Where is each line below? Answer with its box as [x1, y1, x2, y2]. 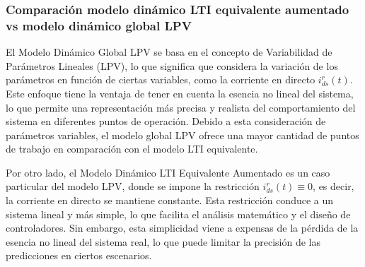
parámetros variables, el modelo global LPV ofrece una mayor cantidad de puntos [6, 127, 359, 142]
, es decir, [313, 179, 354, 194]
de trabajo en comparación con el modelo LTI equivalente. [6, 141, 258, 156]
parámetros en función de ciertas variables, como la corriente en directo [6, 72, 315, 87]
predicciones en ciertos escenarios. [6, 248, 152, 263]
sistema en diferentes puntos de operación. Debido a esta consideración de [6, 114, 326, 129]
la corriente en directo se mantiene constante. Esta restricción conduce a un [6, 193, 334, 208]
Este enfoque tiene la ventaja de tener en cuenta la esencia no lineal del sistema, [6, 85, 354, 100]
